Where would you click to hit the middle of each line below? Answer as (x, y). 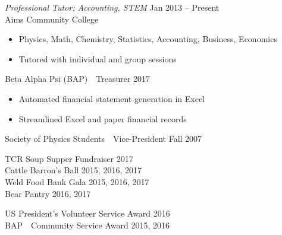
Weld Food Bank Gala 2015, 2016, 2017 (77, 181)
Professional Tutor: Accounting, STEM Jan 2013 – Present (112, 7)
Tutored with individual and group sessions (98, 58)
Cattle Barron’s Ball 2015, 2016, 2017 (73, 170)
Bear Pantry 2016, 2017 (48, 193)
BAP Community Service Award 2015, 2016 (87, 225)
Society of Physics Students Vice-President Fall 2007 (104, 139)
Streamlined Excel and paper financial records (103, 118)
